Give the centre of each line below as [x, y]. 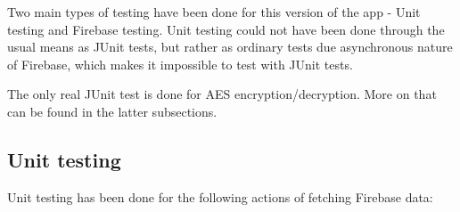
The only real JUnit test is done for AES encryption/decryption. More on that [222, 94]
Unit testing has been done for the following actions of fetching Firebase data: [220, 196]
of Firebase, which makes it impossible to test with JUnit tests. [180, 64]
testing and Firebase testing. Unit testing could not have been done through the [226, 29]
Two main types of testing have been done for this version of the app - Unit [214, 12]
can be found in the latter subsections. [112, 111]
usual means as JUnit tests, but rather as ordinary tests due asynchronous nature [230, 47]
